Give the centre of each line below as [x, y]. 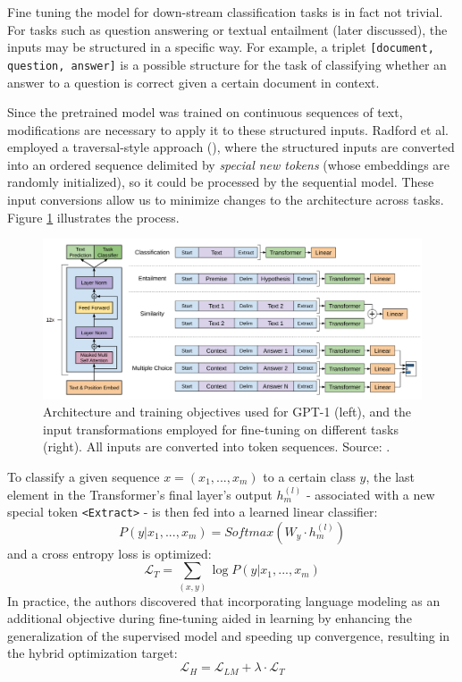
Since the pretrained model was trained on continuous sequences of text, [205, 112]
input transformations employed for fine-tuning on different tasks [221, 429]
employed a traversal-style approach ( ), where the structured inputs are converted [231, 147]
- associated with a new [370, 494]
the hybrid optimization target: [92, 653]
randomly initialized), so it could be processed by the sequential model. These [221, 182]
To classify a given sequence [84, 476]
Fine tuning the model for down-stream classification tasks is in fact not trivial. [225, 12]
